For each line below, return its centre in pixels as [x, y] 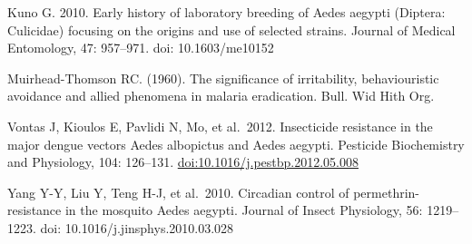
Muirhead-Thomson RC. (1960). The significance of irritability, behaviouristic [223, 78]
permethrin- [387, 192]
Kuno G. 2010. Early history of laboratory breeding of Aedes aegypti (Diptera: [226, 12]
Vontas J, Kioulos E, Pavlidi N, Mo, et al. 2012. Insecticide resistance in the [220, 126]
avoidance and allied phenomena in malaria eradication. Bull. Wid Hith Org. [221, 96]
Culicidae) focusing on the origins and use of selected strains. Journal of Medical [231, 29]
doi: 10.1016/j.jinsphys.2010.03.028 [137, 227]
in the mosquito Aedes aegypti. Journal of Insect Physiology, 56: [244, 210]
